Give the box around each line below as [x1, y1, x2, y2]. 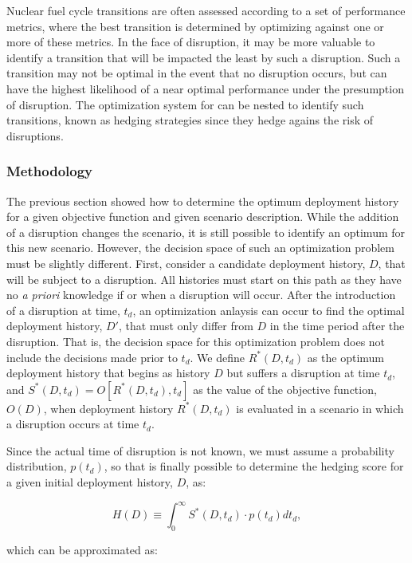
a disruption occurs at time [6, 415, 139, 432]
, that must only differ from [118, 317, 253, 334]
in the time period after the [269, 317, 405, 334]
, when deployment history [43, 400, 174, 416]
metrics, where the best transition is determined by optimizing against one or [6, 18, 384, 34]
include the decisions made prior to [6, 348, 178, 365]
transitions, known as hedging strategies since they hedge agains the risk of [6, 112, 373, 128]
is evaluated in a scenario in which [236, 400, 404, 416]
